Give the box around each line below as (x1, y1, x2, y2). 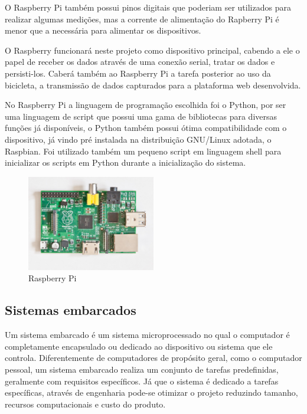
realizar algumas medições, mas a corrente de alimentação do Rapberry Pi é (5, 12, 279, 25)
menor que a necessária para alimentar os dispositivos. (5, 24, 201, 37)
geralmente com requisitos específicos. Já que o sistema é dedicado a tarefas (5, 374, 279, 387)
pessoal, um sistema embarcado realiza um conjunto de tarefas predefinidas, (5, 363, 279, 376)
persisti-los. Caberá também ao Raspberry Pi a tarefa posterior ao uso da (5, 67, 271, 79)
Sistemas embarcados (5, 301, 136, 319)
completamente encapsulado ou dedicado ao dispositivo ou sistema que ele (5, 340, 273, 352)
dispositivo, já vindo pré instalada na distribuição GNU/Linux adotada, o (5, 133, 272, 145)
